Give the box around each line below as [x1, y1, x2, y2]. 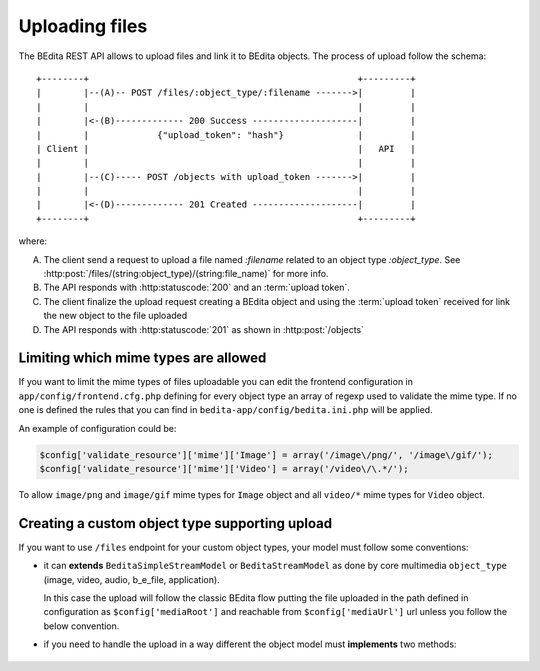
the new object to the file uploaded [43, 310, 188, 322]
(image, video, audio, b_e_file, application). [43, 573, 220, 585]
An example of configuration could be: [18, 422, 177, 434]
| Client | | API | [36, 143, 416, 154]
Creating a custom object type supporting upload [18, 515, 333, 532]
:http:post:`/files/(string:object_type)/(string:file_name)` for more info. [43, 268, 329, 280]
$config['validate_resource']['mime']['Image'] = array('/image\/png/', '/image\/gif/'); [39, 449, 494, 460]
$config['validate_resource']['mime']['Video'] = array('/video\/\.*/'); [39, 463, 409, 475]
